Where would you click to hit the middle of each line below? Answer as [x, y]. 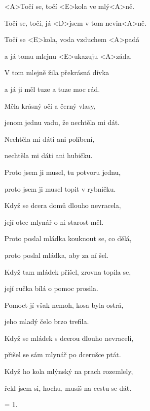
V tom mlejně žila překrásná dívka [57, 72]
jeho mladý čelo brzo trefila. [47, 321]
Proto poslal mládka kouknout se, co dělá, [68, 238]
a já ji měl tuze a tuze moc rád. [52, 89]
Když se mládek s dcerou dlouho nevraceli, [69, 338]
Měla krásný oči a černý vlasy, [50, 105]
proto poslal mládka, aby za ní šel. [56, 255]
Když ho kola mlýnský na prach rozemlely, [69, 371]
